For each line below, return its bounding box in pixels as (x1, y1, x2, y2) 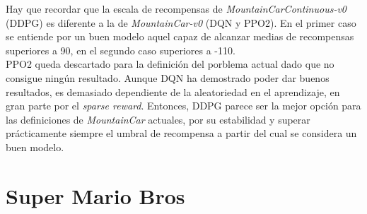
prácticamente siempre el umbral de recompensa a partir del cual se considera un (6, 126, 357, 141)
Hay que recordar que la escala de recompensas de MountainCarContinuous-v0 (6, 1, 346, 16)
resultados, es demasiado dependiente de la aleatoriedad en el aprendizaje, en (6, 84, 340, 99)
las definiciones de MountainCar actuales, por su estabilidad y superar (6, 112, 310, 126)
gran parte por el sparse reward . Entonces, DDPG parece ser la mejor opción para (6, 98, 361, 113)
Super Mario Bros (6, 181, 185, 210)
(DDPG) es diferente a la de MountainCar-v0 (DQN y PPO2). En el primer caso (6, 15, 356, 30)
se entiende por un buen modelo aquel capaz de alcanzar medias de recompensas (6, 29, 354, 44)
